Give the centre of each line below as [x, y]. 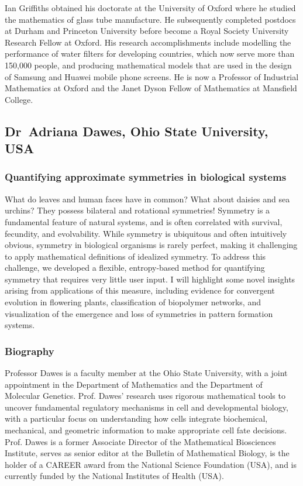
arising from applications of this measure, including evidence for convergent [140, 290]
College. [19, 99]
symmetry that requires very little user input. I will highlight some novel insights [150, 279]
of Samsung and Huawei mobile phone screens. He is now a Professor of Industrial [152, 76]
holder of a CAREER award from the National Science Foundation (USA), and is [151, 464]
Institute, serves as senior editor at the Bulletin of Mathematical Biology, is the [147, 453]
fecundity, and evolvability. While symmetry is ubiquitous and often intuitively [146, 233]
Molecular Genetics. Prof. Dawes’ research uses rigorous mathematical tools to [145, 396]
